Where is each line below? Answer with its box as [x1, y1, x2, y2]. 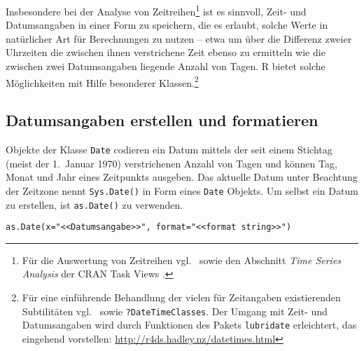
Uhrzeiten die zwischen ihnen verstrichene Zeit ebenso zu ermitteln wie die [6, 45, 325, 60]
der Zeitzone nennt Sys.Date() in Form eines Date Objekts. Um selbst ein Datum [6, 183, 358, 198]
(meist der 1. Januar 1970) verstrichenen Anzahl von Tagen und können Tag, [6, 156, 337, 170]
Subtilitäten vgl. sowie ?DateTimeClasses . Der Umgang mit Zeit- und [22, 303, 328, 318]
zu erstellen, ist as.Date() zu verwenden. [6, 197, 183, 212]
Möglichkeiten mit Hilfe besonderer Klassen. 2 [6, 73, 199, 90]
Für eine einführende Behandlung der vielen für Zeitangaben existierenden [22, 290, 341, 305]
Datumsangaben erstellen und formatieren [6, 109, 318, 131]
